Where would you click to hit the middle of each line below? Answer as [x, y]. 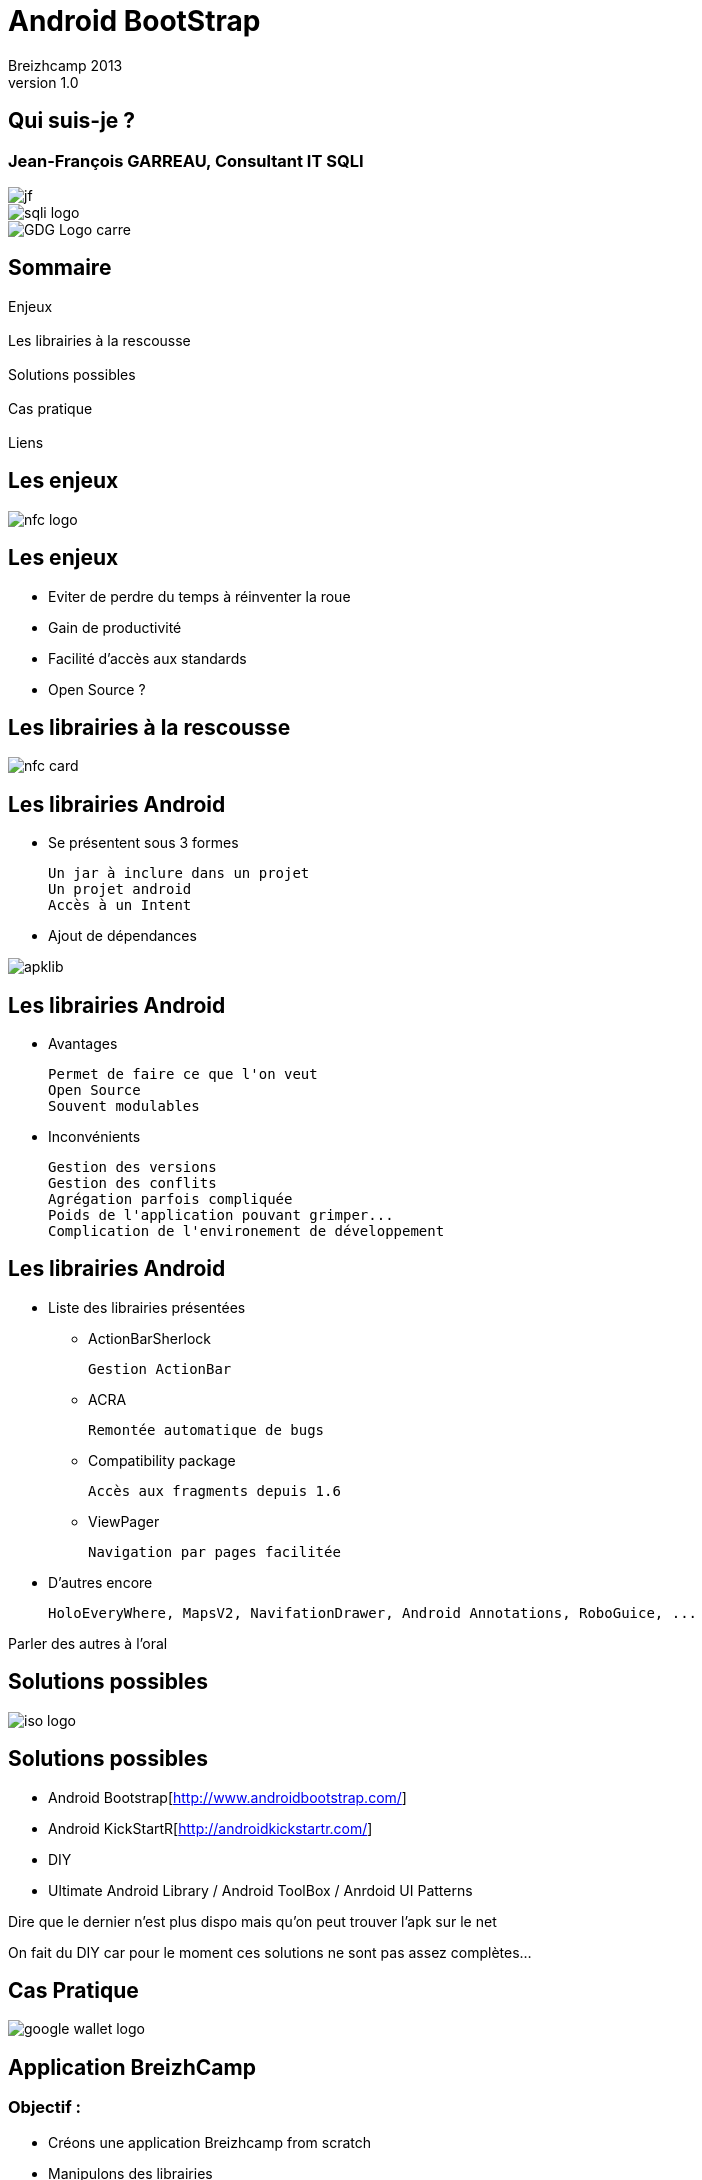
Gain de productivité [115, 627]
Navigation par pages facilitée [214, 1551]
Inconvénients [94, 1137]
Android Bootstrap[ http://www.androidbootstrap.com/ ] [227, 1797]
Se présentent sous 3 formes [143, 843]
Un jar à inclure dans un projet [179, 873]
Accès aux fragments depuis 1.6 [214, 1490]
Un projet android [120, 889]
